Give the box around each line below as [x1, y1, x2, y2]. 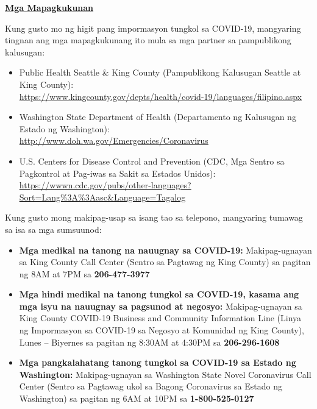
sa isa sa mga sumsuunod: [5, 222, 102, 235]
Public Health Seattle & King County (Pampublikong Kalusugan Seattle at [19, 66, 301, 79]
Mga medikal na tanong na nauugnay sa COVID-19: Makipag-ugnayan [19, 243, 312, 256]
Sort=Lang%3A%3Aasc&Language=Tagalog [19, 190, 186, 203]
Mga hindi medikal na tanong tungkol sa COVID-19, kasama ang [19, 288, 299, 301]
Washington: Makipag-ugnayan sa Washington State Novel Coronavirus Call [19, 368, 312, 380]
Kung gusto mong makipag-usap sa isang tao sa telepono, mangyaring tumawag [5, 211, 303, 224]
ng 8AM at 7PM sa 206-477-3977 [19, 267, 150, 280]
